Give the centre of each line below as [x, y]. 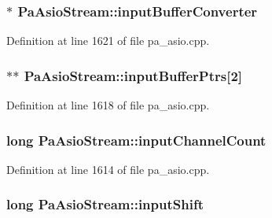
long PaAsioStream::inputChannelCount [136, 140]
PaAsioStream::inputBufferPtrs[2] [133, 75]
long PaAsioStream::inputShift [105, 204]
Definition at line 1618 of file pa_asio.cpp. [108, 105]
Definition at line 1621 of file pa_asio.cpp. [108, 41]
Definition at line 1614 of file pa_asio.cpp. [108, 169]
